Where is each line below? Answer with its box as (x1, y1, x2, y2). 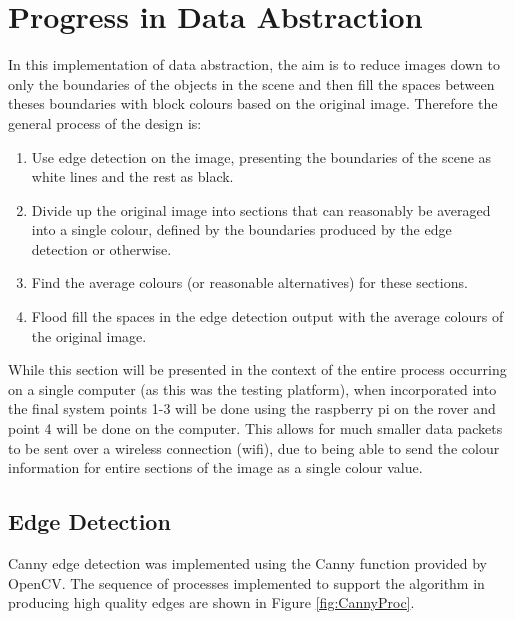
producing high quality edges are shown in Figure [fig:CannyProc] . (8, 592, 415, 613)
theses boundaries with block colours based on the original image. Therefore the (8, 93, 498, 114)
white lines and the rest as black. (31, 166, 234, 187)
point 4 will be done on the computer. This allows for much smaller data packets (8, 418, 503, 439)
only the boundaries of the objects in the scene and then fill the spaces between (8, 73, 495, 94)
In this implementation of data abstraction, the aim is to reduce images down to (8, 54, 500, 75)
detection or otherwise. (31, 238, 172, 259)
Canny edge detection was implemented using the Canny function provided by (8, 553, 487, 574)
